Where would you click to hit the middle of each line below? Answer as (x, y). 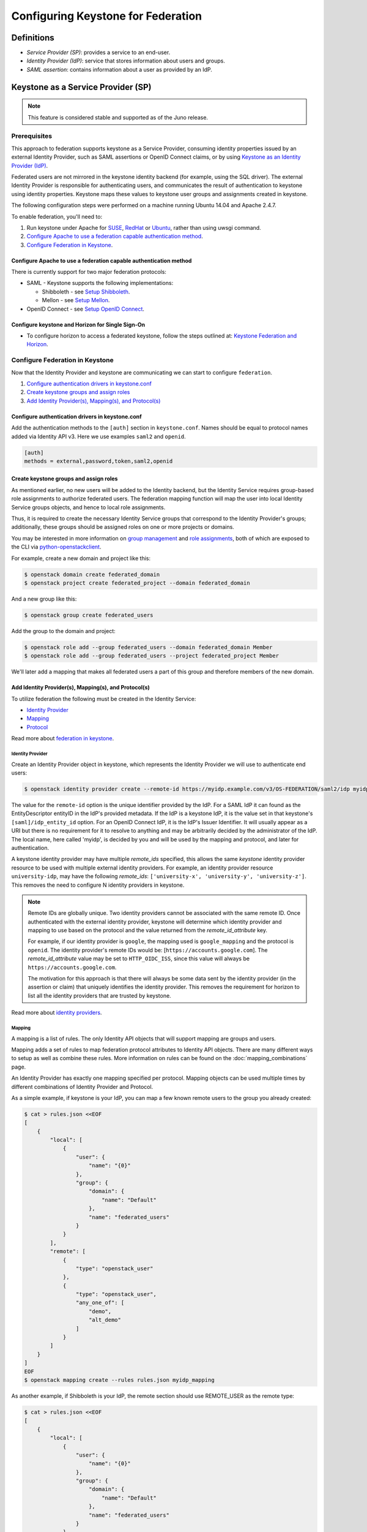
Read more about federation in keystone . (63, 738)
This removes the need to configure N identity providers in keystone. (98, 885)
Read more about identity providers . (57, 1013)
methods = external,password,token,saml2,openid (98, 461)
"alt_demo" (105, 1320)
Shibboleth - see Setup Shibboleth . (86, 292)
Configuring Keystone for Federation (107, 16)
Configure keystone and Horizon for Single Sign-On (78, 324)
